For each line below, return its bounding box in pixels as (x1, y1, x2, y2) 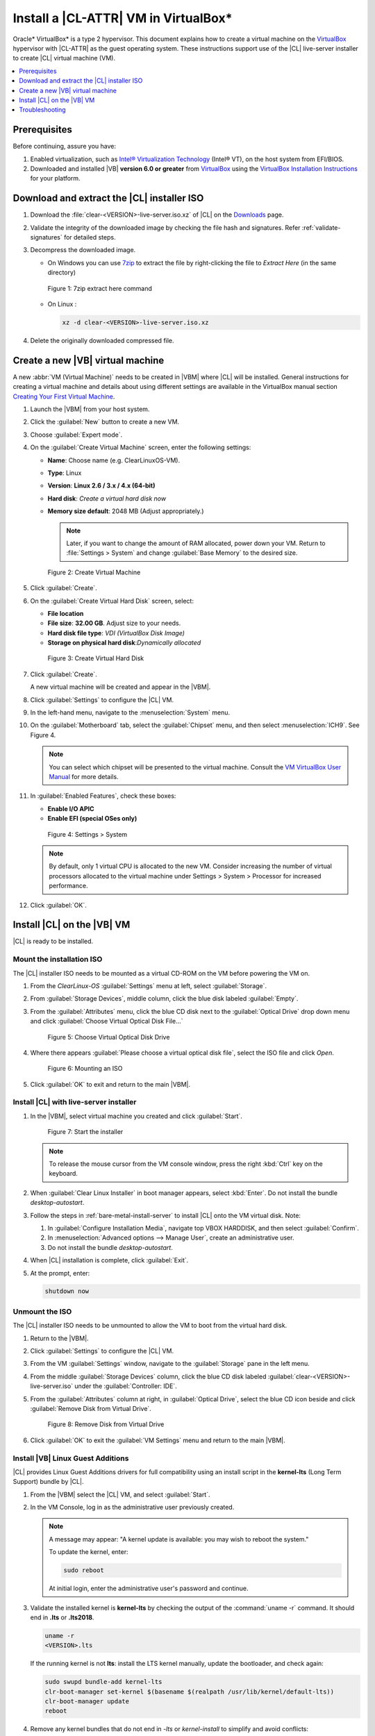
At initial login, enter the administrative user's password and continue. (49, 1584, 249, 1593)
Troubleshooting (19, 106, 66, 114)
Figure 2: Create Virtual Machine (47, 568, 141, 576)
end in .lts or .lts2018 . (30, 1613, 94, 1621)
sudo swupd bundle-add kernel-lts (44, 1678, 162, 1686)
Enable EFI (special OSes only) (47, 815, 137, 823)
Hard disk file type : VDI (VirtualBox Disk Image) (47, 628, 185, 637)
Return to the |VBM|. (30, 1334, 90, 1342)
